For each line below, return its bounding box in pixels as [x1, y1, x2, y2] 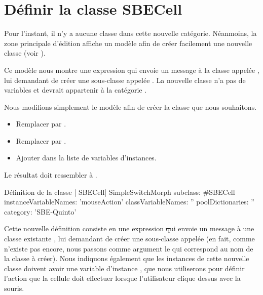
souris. [4, 283, 24, 293]
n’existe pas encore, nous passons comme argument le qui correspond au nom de [4, 243, 253, 254]
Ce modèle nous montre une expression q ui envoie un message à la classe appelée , [4, 64, 259, 75]
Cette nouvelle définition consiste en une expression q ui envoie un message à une [4, 223, 254, 234]
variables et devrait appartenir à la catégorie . [4, 85, 147, 95]
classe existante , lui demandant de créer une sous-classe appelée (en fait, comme [4, 233, 255, 244]
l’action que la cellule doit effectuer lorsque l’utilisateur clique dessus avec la [4, 273, 241, 283]
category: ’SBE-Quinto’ [4, 206, 77, 217]
